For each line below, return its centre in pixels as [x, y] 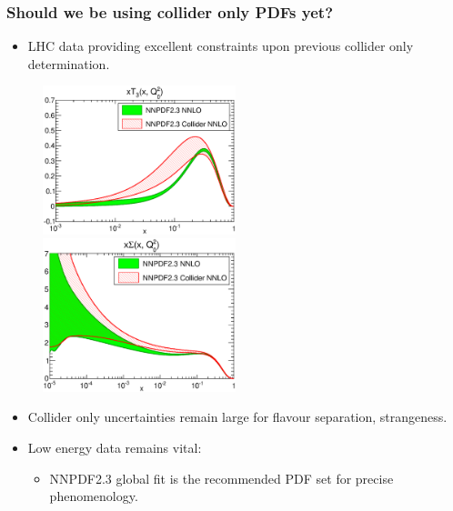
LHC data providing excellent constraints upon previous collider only [221, 46]
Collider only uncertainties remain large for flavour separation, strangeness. [237, 417]
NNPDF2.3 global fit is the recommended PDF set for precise [221, 478]
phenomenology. [94, 496]
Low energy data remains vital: [115, 448]
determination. [69, 63]
